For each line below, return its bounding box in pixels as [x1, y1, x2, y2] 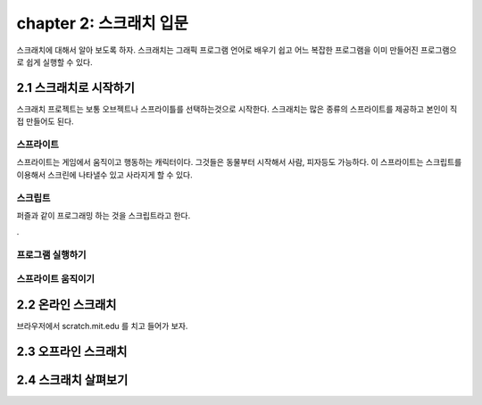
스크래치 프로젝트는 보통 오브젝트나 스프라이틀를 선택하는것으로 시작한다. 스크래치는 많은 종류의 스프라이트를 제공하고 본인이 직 [16, 103, 458, 114]
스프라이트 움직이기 [16, 272, 96, 285]
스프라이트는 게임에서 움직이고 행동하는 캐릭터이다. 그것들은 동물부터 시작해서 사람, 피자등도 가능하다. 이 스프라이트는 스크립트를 [16, 157, 462, 168]
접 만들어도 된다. [16, 116, 75, 127]
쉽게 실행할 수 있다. [25, 56, 93, 67]
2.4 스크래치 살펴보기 [16, 373, 129, 388]
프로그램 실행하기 [16, 249, 87, 261]
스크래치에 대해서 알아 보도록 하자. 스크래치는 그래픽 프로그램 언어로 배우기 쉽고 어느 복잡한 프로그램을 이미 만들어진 [16, 45, 419, 55]
